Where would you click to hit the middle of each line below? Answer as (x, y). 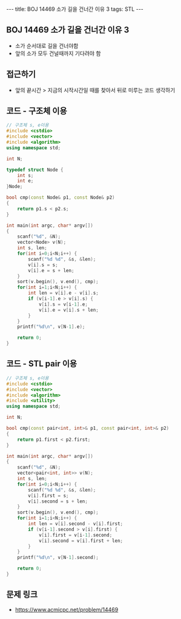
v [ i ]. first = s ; (48, 495)
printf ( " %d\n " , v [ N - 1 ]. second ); (58, 558)
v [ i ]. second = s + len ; (58, 501)
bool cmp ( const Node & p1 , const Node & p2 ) (61, 198)
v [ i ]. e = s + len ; (51, 270)
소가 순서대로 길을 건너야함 (47, 45)
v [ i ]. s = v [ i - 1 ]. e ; (63, 304)
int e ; (25, 181)
